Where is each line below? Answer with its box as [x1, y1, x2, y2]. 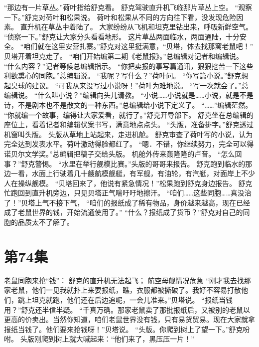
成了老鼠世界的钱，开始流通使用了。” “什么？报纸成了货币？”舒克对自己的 [4, 207, 243, 217]
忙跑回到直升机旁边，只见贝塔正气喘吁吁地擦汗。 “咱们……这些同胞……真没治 [4, 187, 252, 198]
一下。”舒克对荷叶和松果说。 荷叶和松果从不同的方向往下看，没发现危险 [4, 11, 237, 22]
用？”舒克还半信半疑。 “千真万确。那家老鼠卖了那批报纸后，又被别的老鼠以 [4, 304, 250, 315]
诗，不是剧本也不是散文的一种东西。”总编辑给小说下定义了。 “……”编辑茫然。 [4, 99, 253, 110]
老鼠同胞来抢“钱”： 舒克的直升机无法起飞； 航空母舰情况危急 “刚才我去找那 [4, 275, 251, 285]
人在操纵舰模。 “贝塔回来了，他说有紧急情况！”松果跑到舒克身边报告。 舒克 [4, 177, 253, 188]
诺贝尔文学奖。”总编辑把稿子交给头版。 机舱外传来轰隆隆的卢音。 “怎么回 [4, 148, 242, 159]
